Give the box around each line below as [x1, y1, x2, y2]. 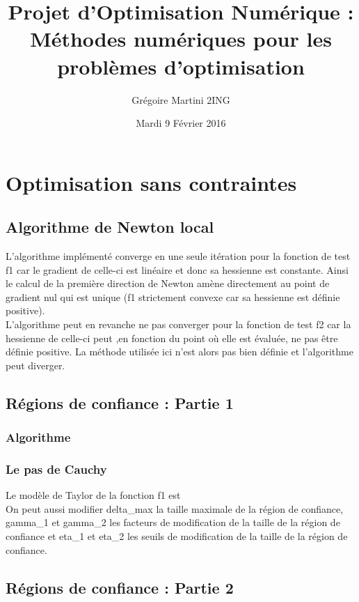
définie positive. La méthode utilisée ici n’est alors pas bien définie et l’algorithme [6, 344, 353, 359]
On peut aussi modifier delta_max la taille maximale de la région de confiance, [6, 501, 344, 516]
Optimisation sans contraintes [6, 168, 297, 196]
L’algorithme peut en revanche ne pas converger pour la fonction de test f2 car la [6, 317, 351, 332]
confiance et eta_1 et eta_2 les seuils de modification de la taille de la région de [6, 529, 348, 543]
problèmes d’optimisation [57, 52, 305, 80]
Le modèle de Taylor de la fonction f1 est [6, 488, 181, 502]
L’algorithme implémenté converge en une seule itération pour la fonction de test [6, 249, 351, 263]
